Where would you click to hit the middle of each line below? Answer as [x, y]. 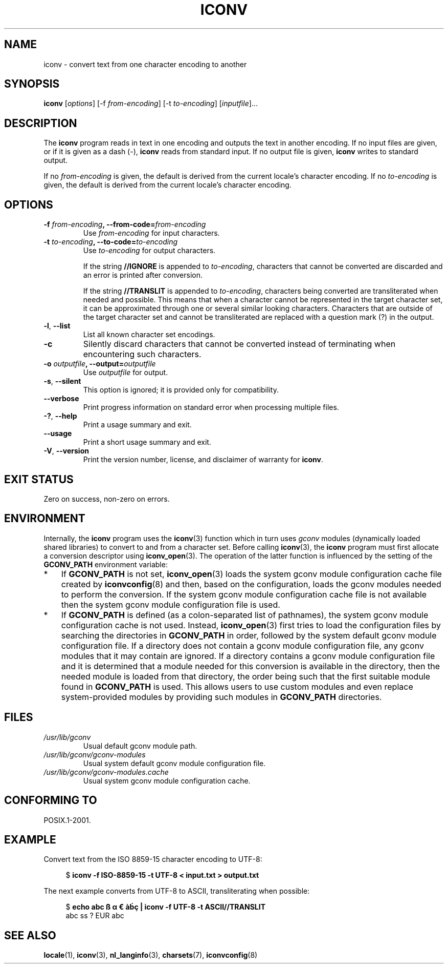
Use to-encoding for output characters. [149, 251]
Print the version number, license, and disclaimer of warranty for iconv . [203, 460]
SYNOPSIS [32, 84]
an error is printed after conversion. [143, 275]
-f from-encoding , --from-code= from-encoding [125, 224]
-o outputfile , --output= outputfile [100, 364]
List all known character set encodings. [149, 335]
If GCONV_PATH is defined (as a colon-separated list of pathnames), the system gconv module [245, 615]
